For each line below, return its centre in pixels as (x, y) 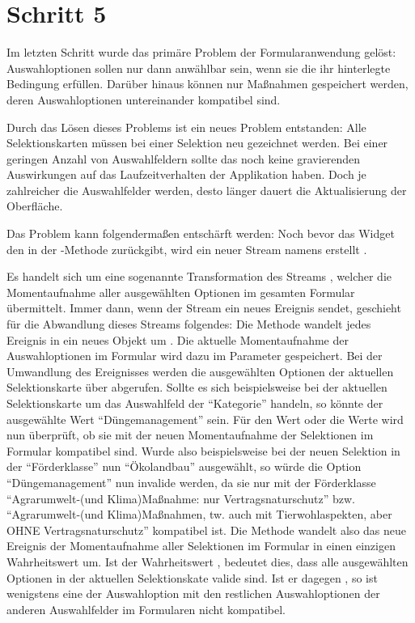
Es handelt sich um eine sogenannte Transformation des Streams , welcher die (199, 276)
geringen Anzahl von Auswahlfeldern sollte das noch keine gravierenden (184, 158)
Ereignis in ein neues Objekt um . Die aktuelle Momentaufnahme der (178, 339)
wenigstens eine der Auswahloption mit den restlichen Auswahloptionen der (193, 593)
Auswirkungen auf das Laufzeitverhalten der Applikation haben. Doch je (186, 174)
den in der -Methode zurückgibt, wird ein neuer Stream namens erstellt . (187, 249)
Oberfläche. (35, 206)
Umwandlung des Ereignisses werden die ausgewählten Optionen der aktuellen (200, 371)
